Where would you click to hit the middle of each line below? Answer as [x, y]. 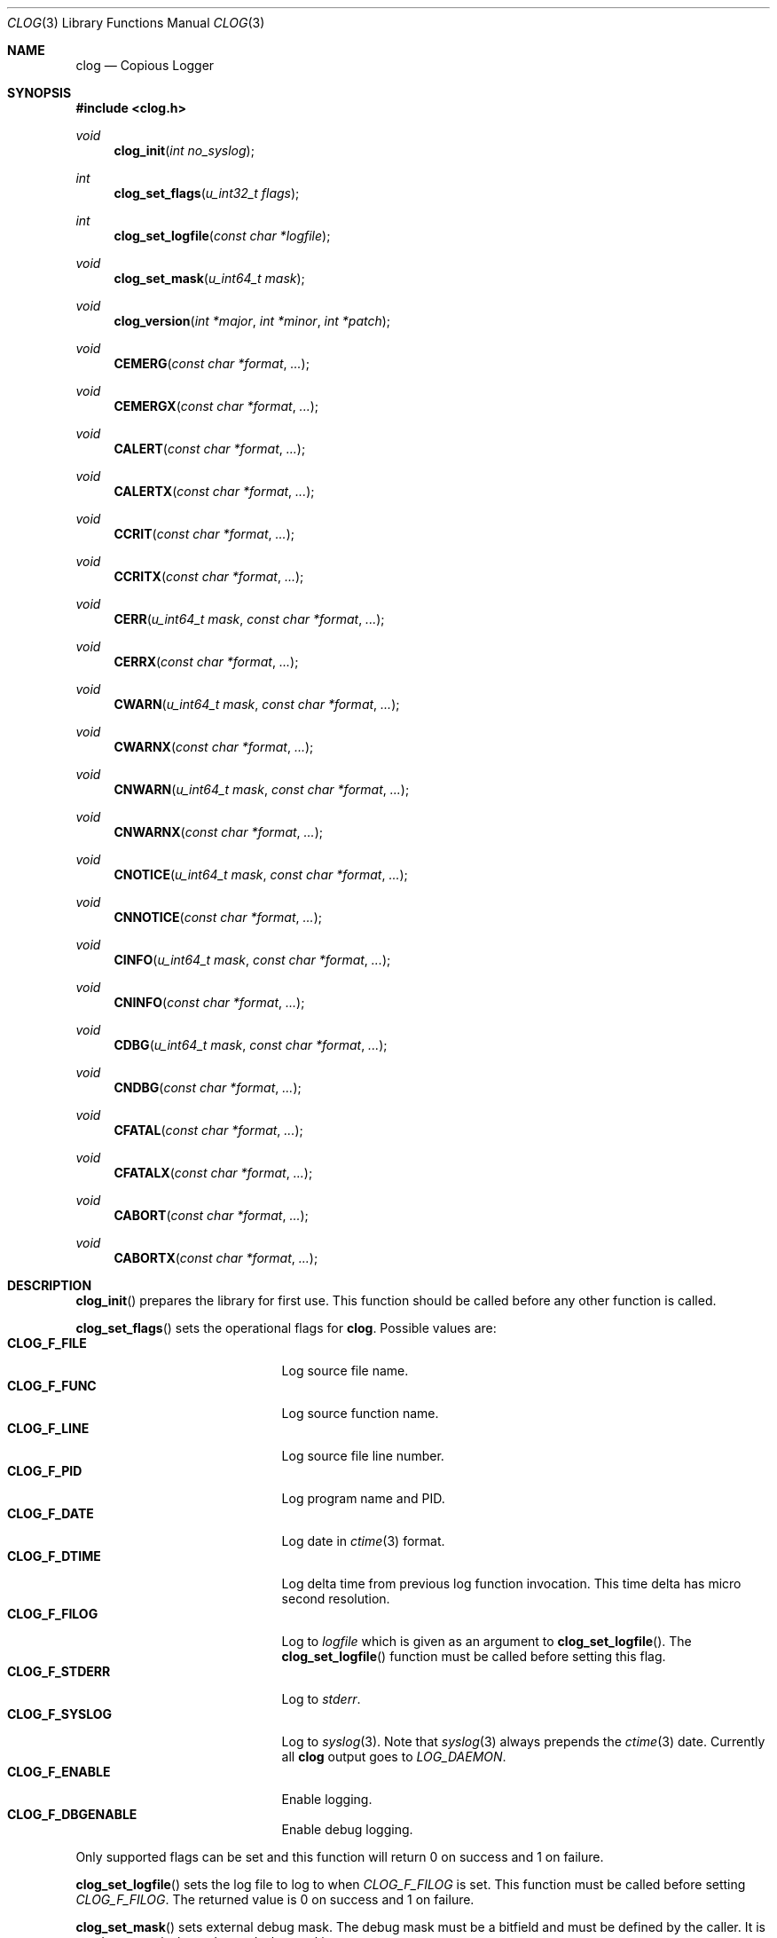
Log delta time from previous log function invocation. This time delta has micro [511, 1583]
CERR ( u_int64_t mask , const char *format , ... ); [249, 619]
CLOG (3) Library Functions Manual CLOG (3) [136, 23]
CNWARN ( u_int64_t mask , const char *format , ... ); [262, 789]
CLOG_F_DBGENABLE [72, 1814]
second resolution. [336, 1599]
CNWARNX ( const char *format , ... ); [218, 832]
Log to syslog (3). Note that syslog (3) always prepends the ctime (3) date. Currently [523, 1741]
